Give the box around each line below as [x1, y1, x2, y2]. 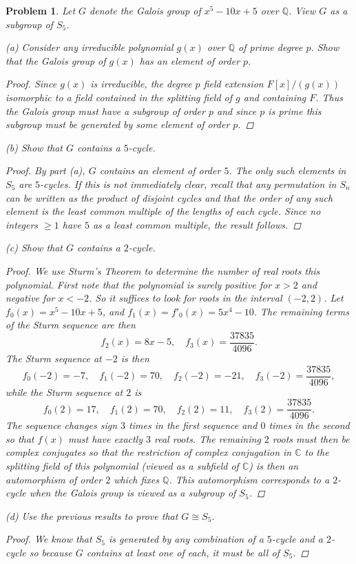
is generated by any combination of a [108, 532, 264, 546]
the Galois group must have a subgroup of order [6, 103, 205, 118]
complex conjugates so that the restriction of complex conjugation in [6, 445, 292, 459]
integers [6, 217, 39, 231]
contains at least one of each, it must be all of [86, 545, 280, 559]
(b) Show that [6, 140, 63, 154]
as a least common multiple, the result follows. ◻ [92, 217, 302, 231]
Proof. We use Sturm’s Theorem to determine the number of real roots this [6, 263, 320, 278]
